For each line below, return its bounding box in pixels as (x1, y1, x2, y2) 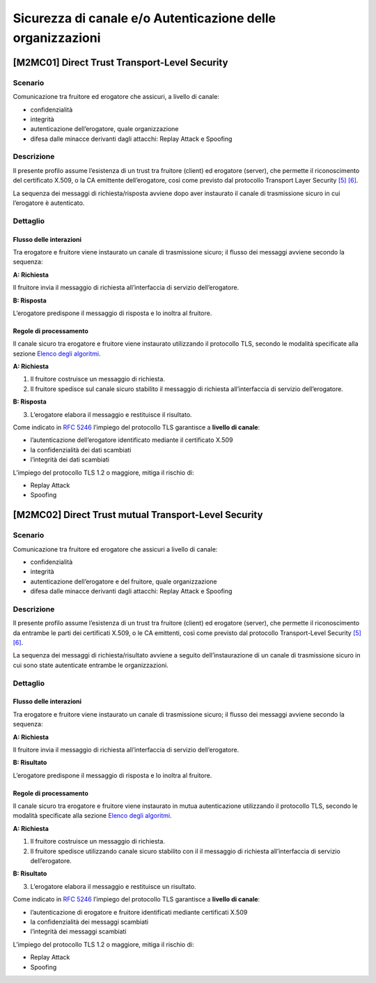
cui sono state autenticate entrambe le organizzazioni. (13, 661, 169, 669)
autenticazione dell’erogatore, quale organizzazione (30, 125, 179, 133)
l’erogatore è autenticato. (13, 199, 85, 207)
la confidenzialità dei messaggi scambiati (30, 917, 149, 926)
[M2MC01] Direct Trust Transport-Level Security (13, 56, 228, 68)
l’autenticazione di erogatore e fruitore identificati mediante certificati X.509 (30, 908, 248, 916)
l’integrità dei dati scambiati (30, 455, 109, 464)
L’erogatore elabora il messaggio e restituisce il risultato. (30, 410, 192, 418)
